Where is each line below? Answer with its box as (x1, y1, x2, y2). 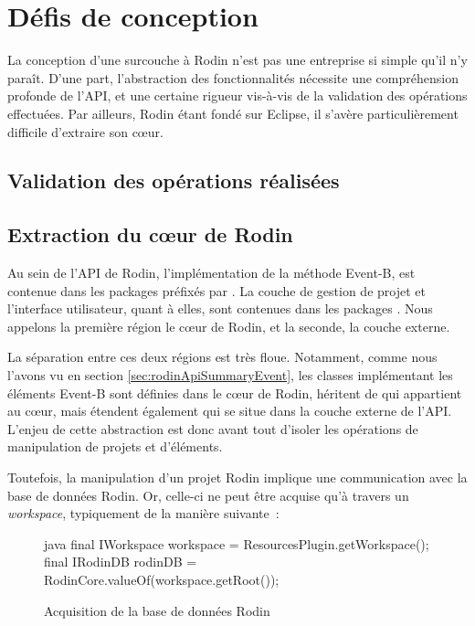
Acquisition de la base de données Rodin (44, 600, 270, 620)
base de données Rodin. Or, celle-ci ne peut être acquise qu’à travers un (7, 485, 409, 504)
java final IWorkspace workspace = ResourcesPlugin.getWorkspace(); (44, 534, 429, 553)
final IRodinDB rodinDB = (44, 552, 197, 571)
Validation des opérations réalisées (7, 166, 340, 195)
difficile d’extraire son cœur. (7, 122, 164, 141)
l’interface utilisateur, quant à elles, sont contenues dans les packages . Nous (7, 299, 433, 318)
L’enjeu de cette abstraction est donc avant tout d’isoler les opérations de (7, 419, 418, 438)
